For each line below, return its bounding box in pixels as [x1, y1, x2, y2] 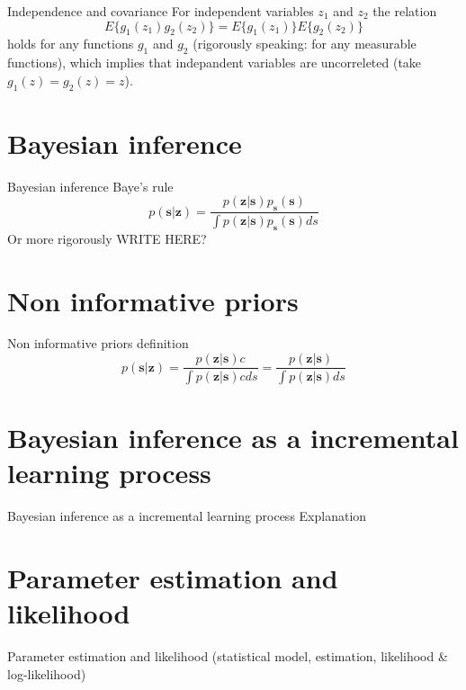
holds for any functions [7, 34, 134, 53]
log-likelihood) [7, 664, 86, 683]
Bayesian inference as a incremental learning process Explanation [7, 506, 367, 525]
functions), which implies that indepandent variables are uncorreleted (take [7, 53, 422, 72]
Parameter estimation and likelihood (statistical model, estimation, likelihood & [7, 647, 448, 666]
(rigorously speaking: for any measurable [193, 34, 417, 53]
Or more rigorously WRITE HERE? [7, 229, 207, 247]
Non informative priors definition [7, 334, 189, 353]
